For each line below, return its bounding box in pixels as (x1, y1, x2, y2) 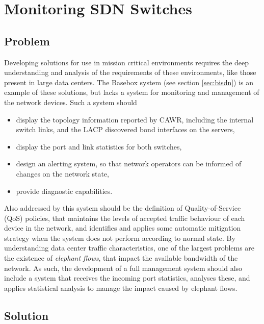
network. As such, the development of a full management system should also (4, 262, 243, 273)
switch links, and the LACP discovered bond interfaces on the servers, (16, 124, 235, 135)
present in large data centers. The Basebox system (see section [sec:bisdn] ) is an (4, 77, 254, 87)
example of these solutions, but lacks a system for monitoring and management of (4, 87, 259, 97)
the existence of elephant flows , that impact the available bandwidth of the (4, 253, 238, 263)
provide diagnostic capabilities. (16, 185, 113, 196)
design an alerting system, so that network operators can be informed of (16, 158, 242, 169)
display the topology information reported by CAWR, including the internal (16, 114, 254, 124)
